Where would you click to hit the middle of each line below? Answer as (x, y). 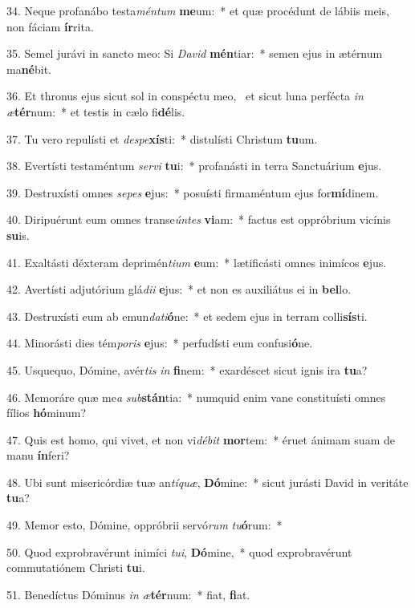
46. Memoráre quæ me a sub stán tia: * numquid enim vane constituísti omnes (196, 397)
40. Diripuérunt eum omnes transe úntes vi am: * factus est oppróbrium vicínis (199, 219)
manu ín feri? (38, 455)
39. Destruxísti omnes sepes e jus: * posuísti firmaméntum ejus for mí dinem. (193, 192)
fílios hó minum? (47, 413)
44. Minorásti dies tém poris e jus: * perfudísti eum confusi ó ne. (160, 343)
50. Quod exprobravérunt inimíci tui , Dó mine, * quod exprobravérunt (179, 551)
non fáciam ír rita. (50, 26)
